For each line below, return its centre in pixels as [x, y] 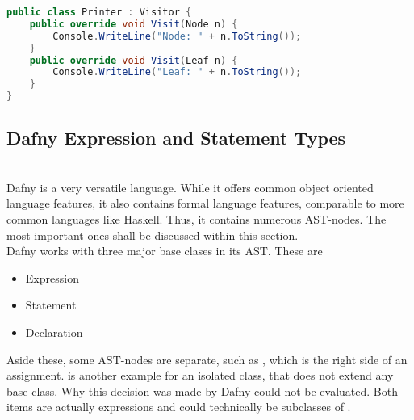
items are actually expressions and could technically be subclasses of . [179, 407]
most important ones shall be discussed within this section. [153, 235]
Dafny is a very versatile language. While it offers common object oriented [190, 187]
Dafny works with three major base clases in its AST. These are [165, 251]
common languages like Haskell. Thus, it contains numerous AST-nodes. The [197, 218]
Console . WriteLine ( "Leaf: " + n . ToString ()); [177, 72]
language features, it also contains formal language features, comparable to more [205, 203]
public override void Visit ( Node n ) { [134, 24]
